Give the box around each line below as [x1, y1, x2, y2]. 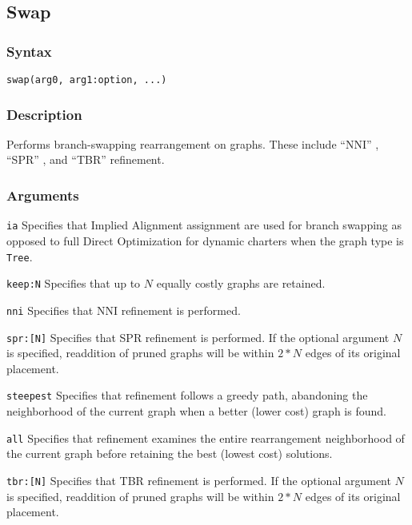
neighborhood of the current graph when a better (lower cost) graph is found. [6, 403, 386, 419]
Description [6, 104, 82, 124]
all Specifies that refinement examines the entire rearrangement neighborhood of [6, 429, 405, 446]
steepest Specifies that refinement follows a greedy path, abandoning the [6, 387, 368, 404]
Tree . [6, 248, 33, 264]
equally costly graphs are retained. [156, 275, 326, 292]
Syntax [6, 41, 52, 61]
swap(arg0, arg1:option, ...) [6, 74, 167, 86]
